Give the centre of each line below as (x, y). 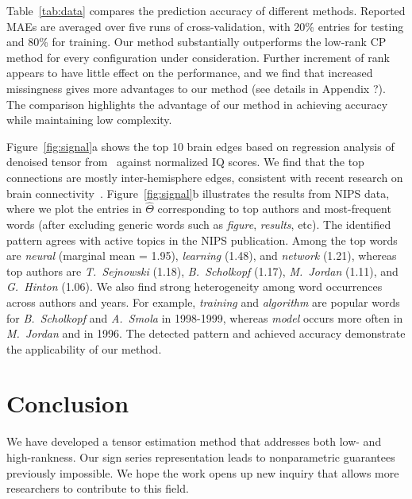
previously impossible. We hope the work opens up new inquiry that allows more (203, 472)
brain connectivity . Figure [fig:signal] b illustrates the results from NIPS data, (198, 193)
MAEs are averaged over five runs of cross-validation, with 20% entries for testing (205, 26)
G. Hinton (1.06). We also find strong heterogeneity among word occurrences (194, 286)
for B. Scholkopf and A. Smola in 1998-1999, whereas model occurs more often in (205, 317)
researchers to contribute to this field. (98, 488)
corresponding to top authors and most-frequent (274, 209)
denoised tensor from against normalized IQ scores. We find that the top (185, 162)
